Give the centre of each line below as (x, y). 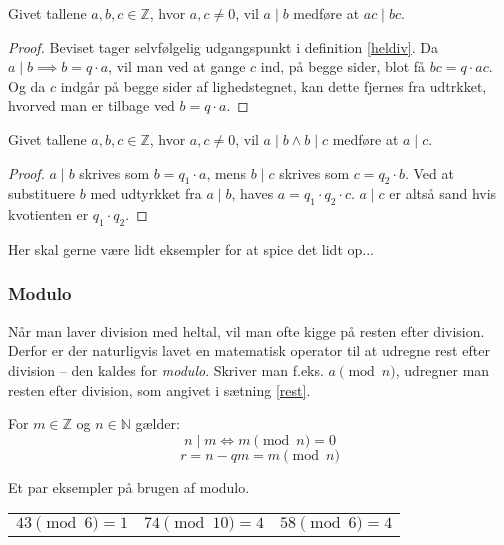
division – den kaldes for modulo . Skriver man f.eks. (166, 369)
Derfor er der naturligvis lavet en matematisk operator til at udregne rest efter (249, 350)
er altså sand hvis (443, 193)
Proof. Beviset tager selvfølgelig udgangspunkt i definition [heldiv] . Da (223, 46)
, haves (252, 193)
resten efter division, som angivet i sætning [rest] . (159, 389)
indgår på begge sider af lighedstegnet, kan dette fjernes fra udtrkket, (273, 85)
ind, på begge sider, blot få (343, 66)
